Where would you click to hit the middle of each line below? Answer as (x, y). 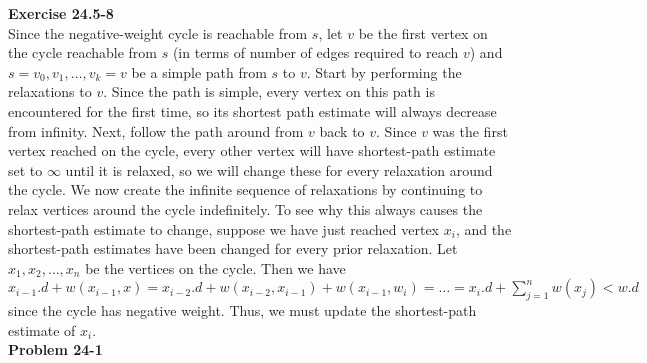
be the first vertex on (423, 32)
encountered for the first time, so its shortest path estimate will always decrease (252, 110)
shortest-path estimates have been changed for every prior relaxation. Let (233, 248)
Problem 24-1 (55, 349)
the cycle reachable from (83, 52)
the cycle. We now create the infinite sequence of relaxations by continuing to (245, 189)
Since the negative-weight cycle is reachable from (158, 32)
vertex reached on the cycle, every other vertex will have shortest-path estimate (252, 150)
